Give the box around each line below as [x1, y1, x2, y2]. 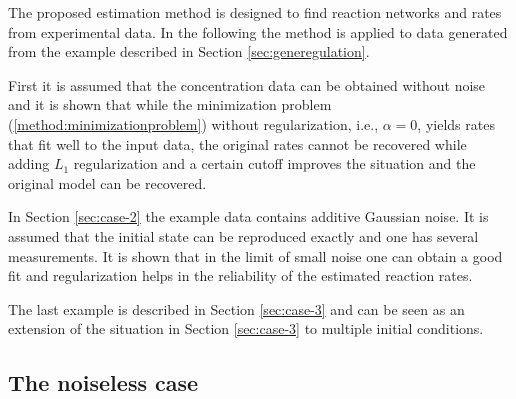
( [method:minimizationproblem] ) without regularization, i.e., [8, 113, 379, 134]
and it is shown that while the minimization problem [8, 94, 332, 115]
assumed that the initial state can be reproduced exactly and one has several [8, 225, 479, 246]
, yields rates [417, 113, 495, 134]
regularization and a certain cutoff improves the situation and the [73, 153, 476, 174]
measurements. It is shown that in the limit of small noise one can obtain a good [8, 245, 503, 266]
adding [8, 153, 50, 174]
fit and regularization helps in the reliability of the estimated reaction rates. [8, 265, 473, 286]
